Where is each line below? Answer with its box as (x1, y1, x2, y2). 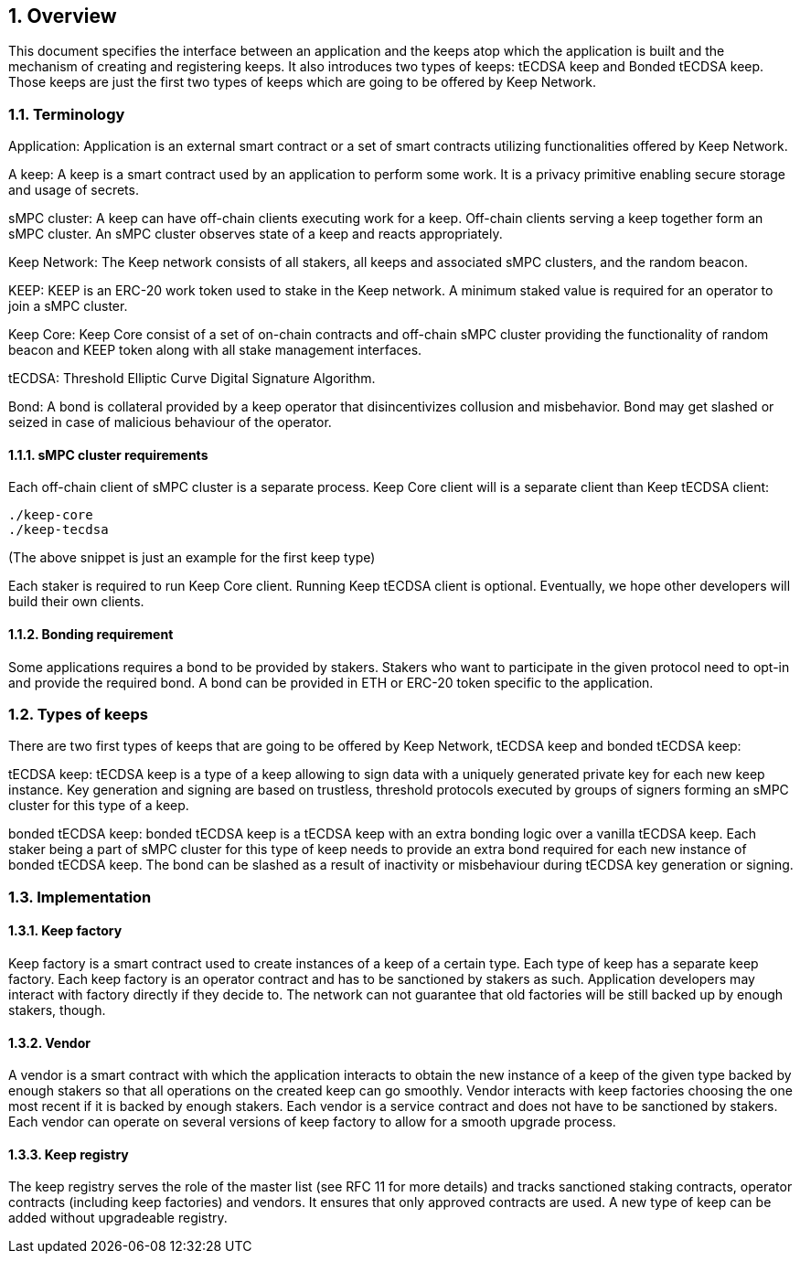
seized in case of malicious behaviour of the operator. (8, 414, 332, 431)
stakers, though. (8, 1001, 106, 1018)
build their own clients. (8, 593, 144, 610)
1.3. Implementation (8, 887, 152, 906)
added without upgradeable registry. (8, 1210, 228, 1226)
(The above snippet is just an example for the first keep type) (8, 550, 376, 566)
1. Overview (8, 5, 117, 27)
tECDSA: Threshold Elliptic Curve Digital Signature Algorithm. (8, 370, 376, 387)
